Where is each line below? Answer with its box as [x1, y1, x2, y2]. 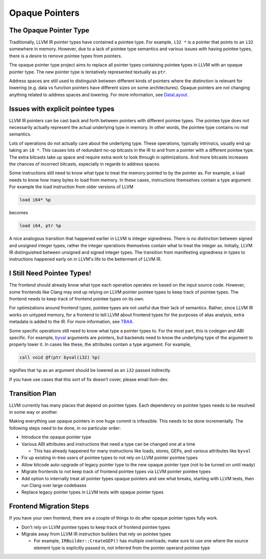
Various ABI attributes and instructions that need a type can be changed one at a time [21, 441, 196, 447]
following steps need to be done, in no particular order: [9, 425, 121, 431]
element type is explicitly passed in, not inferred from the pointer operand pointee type [33, 545, 210, 551]
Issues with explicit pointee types [9, 104, 115, 113]
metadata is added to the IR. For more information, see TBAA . [9, 319, 134, 325]
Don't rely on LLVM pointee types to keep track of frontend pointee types [21, 524, 170, 530]
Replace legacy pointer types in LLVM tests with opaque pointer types [21, 489, 164, 495]
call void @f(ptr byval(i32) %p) [19, 355, 100, 361]
